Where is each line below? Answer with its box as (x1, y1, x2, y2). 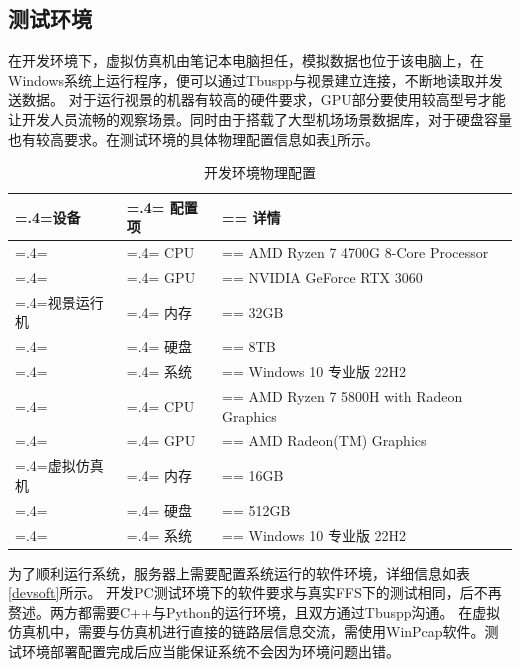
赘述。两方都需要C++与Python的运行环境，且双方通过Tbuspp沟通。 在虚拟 (8, 601, 501, 622)
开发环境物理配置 (204, 162, 316, 183)
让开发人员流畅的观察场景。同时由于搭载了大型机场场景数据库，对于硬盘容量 (8, 108, 512, 129)
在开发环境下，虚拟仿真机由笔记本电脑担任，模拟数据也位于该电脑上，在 (8, 50, 484, 71)
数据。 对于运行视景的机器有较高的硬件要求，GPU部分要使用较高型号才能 (21, 89, 506, 110)
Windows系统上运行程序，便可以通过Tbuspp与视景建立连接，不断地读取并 (8, 69, 489, 90)
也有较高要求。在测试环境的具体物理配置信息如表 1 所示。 (8, 128, 379, 149)
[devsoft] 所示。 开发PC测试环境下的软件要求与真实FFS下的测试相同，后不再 (8, 582, 502, 603)
